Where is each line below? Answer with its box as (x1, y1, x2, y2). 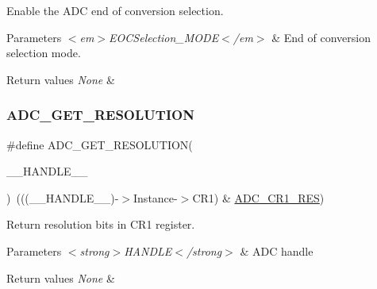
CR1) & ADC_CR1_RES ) (192, 189, 325, 206)
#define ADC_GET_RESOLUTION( (6, 136, 193, 152)
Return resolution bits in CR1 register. (6, 216, 195, 233)
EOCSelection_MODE (109, 29, 219, 45)
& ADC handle (240, 242, 314, 259)
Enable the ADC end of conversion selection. (6, 2, 224, 18)
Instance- (133, 189, 178, 206)
